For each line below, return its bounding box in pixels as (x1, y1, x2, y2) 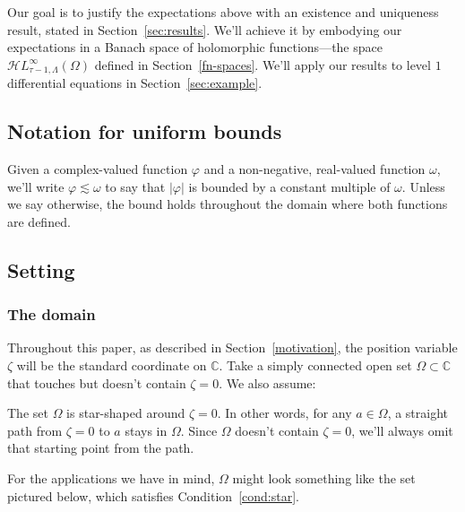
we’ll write (7, 177, 65, 195)
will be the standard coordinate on (16, 356, 207, 374)
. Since (180, 421, 218, 439)
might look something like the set (232, 468, 416, 487)
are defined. (7, 212, 71, 230)
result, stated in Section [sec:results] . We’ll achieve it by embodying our (7, 20, 402, 39)
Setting (7, 256, 75, 283)
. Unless (401, 177, 445, 195)
